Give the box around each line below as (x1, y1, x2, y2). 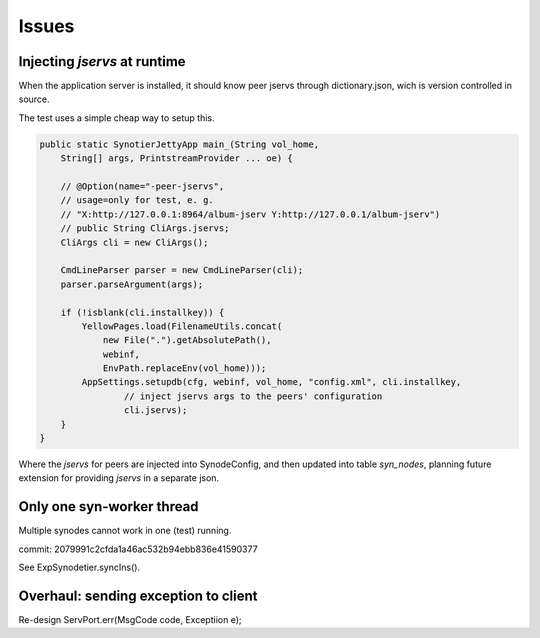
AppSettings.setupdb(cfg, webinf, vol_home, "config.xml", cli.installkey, (81, 376, 462, 388)
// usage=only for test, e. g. (60, 195, 214, 206)
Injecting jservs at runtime (18, 53, 186, 70)
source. (18, 93, 50, 105)
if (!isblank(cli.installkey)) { (60, 306, 225, 318)
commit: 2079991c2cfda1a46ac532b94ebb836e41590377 (18, 543, 259, 555)
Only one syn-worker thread (18, 498, 199, 515)
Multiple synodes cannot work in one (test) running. (18, 525, 232, 537)
